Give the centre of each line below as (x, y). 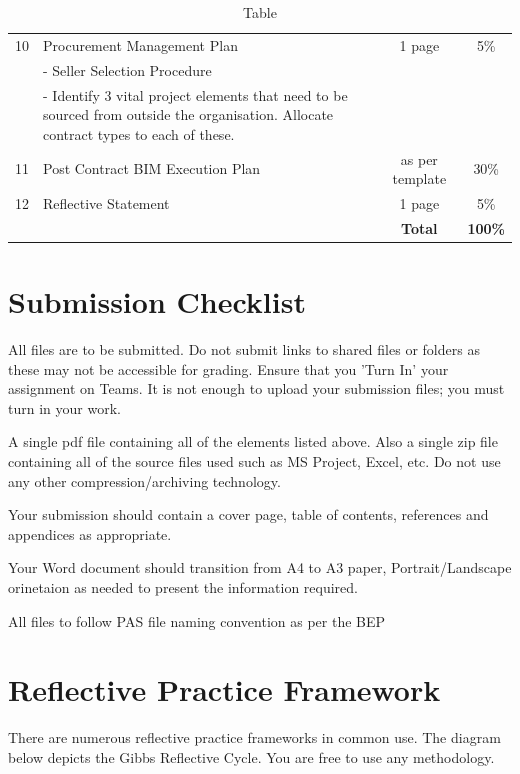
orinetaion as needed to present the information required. (183, 587)
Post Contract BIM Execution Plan (152, 168)
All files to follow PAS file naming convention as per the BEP (197, 620)
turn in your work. (64, 407)
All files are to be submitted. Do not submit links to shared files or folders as (244, 349)
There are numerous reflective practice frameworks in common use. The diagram (254, 737)
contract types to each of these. (139, 133)
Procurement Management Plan (140, 44)
